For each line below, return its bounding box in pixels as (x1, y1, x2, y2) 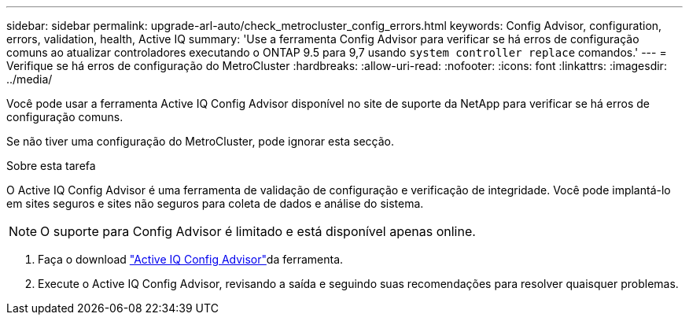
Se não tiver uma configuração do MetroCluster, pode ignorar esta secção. (6, 135, 394, 148)
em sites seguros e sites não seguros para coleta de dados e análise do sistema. (6, 197, 424, 210)
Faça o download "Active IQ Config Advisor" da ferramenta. (38, 253, 344, 266)
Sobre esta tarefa (6, 159, 96, 172)
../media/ (6, 72, 53, 86)
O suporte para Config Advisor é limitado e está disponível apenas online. (40, 223, 476, 239)
